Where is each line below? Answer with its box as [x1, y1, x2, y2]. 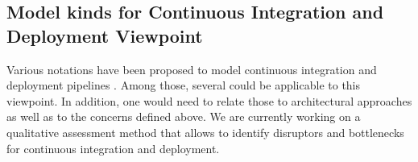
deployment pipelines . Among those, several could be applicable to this [6, 77, 361, 93]
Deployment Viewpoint [6, 23, 203, 48]
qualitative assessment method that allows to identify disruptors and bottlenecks [6, 123, 404, 140]
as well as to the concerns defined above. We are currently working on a [6, 108, 361, 125]
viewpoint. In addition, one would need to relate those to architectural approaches [6, 92, 412, 109]
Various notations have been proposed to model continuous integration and [6, 60, 377, 77]
